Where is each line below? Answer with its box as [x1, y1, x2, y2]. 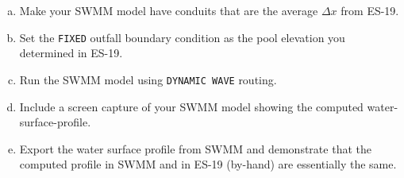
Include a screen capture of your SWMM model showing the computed [19, 98, 364, 114]
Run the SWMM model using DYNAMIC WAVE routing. [19, 71, 277, 87]
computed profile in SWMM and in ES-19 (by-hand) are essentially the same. [19, 156, 397, 172]
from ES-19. [341, 2, 399, 18]
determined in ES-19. [19, 44, 123, 61]
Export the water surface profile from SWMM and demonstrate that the [19, 140, 371, 157]
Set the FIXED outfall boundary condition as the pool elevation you [19, 29, 345, 45]
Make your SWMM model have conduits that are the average [19, 2, 318, 18]
